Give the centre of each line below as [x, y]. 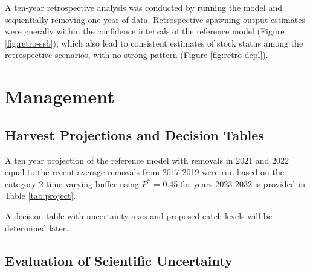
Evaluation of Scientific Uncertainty [119, 260]
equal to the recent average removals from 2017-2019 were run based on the [144, 172]
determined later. [37, 227]
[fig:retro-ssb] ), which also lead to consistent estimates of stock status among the [154, 43]
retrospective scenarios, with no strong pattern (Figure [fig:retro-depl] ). [137, 55]
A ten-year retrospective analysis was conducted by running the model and [144, 7]
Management [60, 96]
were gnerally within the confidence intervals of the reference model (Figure [145, 31]
